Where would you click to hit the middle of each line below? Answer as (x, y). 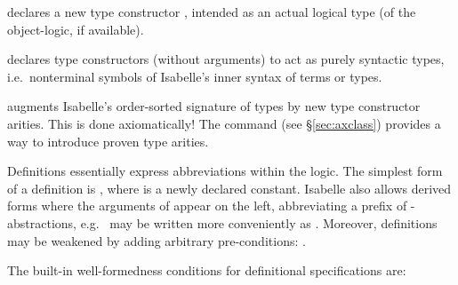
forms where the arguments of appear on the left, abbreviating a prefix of (207, 206)
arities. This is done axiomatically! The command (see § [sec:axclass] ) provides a (224, 123)
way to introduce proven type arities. (108, 141)
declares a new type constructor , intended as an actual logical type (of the (212, 12)
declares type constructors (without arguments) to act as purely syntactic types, (226, 59)
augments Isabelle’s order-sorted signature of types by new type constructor (214, 106)
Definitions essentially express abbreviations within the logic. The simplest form (225, 171)
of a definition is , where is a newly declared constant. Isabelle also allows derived (229, 188)
